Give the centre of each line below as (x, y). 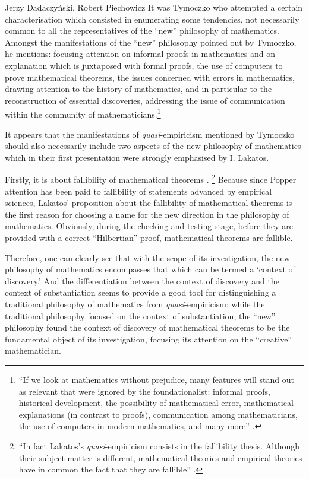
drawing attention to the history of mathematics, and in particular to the (138, 89)
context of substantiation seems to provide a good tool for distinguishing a (141, 292)
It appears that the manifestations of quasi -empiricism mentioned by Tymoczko (150, 134)
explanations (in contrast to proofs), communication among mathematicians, (158, 414)
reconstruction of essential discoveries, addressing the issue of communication (145, 100)
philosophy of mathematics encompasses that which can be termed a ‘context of (150, 269)
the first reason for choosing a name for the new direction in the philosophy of (147, 214)
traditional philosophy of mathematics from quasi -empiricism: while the (135, 304)
